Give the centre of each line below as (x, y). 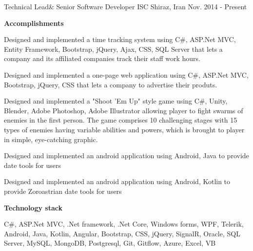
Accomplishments (34, 23)
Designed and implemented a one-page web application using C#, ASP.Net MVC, (126, 74)
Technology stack (33, 207)
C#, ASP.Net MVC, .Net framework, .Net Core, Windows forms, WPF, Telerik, (124, 224)
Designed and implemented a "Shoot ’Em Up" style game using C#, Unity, (116, 101)
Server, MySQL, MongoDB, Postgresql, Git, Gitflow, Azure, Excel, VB (110, 243)
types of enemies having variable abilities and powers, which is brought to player (124, 129)
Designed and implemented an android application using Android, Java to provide (126, 156)
